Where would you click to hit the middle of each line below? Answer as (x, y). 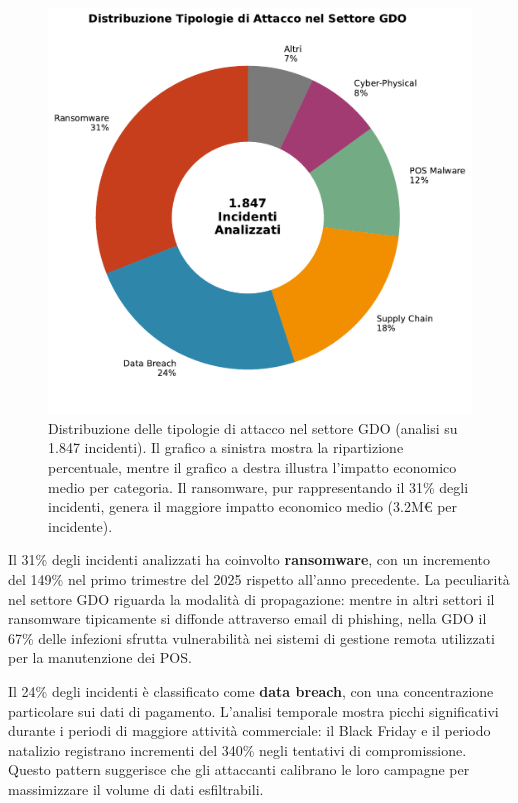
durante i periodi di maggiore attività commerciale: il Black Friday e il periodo (249, 730)
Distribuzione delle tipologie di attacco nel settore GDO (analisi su (253, 427)
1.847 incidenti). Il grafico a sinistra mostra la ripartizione (226, 447)
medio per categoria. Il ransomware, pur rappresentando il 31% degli (258, 486)
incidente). (80, 525)
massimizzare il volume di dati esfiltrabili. (136, 788)
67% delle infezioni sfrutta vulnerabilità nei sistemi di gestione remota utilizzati (251, 637)
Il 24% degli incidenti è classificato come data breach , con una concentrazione (251, 690)
